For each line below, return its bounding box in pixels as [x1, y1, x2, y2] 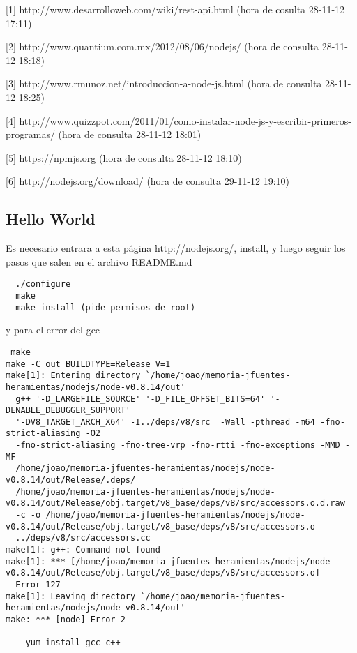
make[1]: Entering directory [6, 370, 141, 381]
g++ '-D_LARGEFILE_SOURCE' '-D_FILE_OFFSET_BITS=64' [15, 393, 266, 404]
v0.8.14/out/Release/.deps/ [6, 475, 136, 486]
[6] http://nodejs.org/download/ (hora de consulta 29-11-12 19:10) [6, 174, 290, 188]
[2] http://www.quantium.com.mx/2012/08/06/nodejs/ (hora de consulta [6, 39, 319, 54]
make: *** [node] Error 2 [6, 614, 126, 624]
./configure [15, 279, 71, 290]
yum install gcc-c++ [25, 638, 121, 648]
